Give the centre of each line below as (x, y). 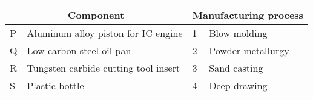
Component (96, 15)
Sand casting (236, 68)
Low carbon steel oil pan (79, 50)
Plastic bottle (55, 85)
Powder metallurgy (249, 50)
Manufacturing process (248, 15)
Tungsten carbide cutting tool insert (104, 68)
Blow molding (238, 33)
